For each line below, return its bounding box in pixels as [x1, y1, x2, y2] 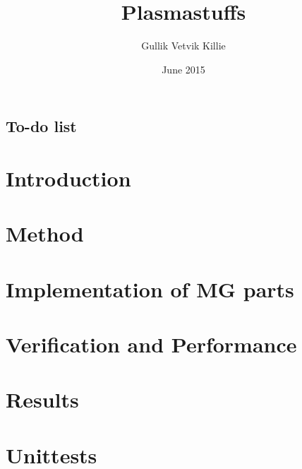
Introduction [6, 163, 131, 192]
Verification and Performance [6, 330, 297, 359]
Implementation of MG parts [6, 274, 294, 303]
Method [6, 219, 84, 248]
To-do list [6, 115, 77, 137]
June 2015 [162, 61, 205, 76]
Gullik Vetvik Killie [141, 38, 226, 53]
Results [6, 385, 79, 414]
